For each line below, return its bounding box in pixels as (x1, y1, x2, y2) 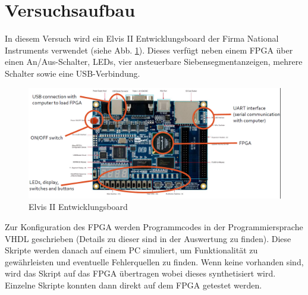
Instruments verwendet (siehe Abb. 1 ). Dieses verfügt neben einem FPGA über (5, 43, 293, 56)
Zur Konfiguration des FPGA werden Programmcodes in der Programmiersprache (5, 221, 303, 233)
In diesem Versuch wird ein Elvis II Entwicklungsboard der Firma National (5, 32, 279, 45)
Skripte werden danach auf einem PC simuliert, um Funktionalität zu (5, 244, 258, 256)
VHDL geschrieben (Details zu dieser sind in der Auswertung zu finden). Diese (5, 232, 291, 244)
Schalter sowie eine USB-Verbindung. (5, 67, 140, 79)
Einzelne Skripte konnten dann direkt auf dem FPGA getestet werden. (5, 278, 262, 291)
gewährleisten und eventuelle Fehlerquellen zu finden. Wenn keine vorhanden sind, (5, 255, 304, 268)
